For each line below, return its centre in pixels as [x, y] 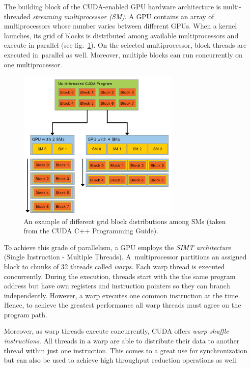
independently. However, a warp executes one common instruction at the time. [122, 295]
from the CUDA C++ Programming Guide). [91, 231]
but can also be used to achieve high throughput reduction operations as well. [121, 360]
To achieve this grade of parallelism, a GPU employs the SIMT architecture [118, 247]
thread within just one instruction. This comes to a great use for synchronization [126, 350]
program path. [26, 314]
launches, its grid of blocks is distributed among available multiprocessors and [121, 35]
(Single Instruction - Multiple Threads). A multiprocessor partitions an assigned [125, 257]
